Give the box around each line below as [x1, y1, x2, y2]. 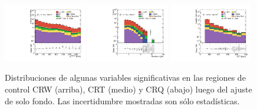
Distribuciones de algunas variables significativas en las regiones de [5, 71, 246, 84]
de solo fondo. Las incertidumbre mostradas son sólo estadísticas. [5, 94, 240, 107]
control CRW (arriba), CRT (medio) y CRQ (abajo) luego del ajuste [5, 83, 252, 95]
